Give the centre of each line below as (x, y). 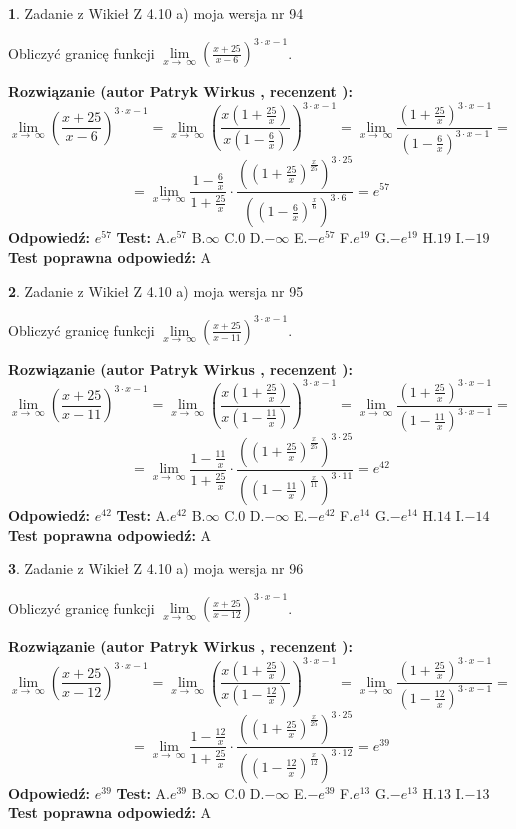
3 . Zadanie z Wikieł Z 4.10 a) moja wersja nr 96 (156, 568)
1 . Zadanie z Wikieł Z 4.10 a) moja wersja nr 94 (156, 13)
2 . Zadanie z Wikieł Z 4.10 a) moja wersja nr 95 (156, 290)
